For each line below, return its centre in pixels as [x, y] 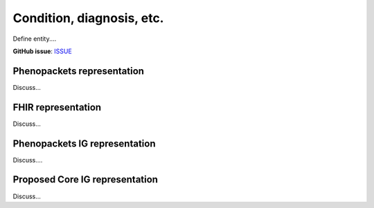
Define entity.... [35, 39]
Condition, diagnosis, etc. [88, 18]
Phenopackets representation [79, 71]
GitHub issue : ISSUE [42, 51]
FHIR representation [57, 107]
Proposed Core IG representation [86, 180]
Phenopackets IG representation [84, 143]
